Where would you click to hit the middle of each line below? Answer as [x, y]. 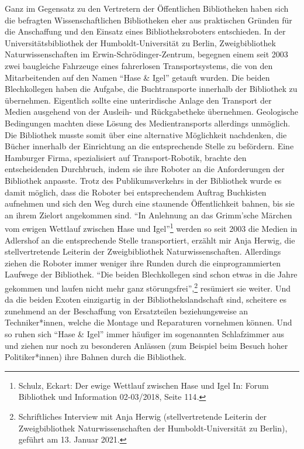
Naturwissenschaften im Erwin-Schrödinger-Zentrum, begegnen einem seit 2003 [146, 54]
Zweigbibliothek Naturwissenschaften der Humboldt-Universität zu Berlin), [153, 428]
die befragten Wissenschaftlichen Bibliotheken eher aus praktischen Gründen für [148, 20]
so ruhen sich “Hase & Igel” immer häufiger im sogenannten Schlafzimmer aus [145, 333]
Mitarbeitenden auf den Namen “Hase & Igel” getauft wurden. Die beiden [137, 77]
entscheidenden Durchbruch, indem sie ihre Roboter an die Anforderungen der [145, 169]
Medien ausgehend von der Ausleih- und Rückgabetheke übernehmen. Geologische [151, 112]
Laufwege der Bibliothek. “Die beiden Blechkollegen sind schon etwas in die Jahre [151, 274]
